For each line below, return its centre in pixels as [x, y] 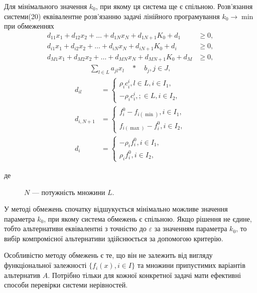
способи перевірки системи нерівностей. [66, 285]
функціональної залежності [45, 265]
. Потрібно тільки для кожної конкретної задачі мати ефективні [144, 275]
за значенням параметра [191, 228]
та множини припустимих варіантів [191, 265]
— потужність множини [69, 192]
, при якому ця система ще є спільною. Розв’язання [174, 6]
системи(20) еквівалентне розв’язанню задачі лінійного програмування [112, 16]
